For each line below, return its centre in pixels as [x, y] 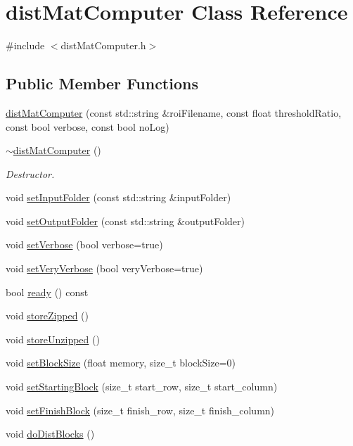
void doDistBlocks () [50, 434]
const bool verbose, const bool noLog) [88, 126]
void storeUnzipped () [53, 339]
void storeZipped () [47, 316]
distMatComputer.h [103, 45]
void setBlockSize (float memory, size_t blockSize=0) [121, 363]
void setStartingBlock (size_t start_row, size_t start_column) [142, 387]
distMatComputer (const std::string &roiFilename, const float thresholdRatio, [174, 112]
